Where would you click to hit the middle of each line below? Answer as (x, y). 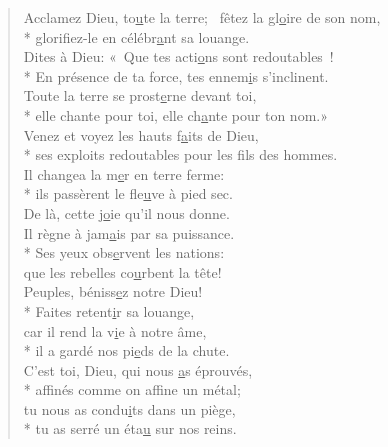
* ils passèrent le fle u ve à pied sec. (128, 193)
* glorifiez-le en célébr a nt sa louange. (136, 36)
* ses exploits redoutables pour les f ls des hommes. (180, 154)
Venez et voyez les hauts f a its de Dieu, (141, 134)
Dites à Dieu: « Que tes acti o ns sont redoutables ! (178, 56)
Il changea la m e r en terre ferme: (124, 173)
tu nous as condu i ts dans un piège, (129, 408)
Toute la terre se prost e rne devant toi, (140, 95)
